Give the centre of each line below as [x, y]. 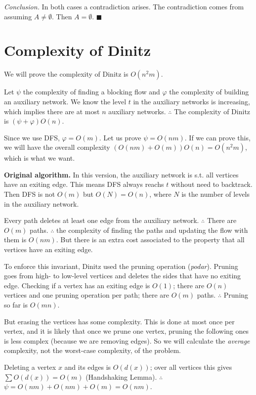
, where [160, 194]
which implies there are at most [52, 111]
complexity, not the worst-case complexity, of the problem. [92, 350]
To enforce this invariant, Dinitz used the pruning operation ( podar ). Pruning [121, 266]
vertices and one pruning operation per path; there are [87, 295]
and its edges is [88, 367]
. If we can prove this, [217, 137]
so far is [16, 305]
